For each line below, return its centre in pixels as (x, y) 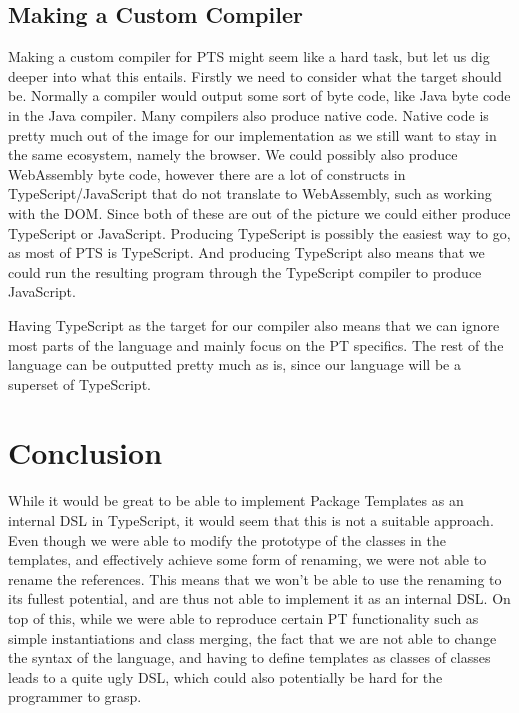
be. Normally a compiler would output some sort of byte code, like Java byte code (259, 95)
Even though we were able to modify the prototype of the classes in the (227, 539)
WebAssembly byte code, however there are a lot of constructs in (207, 173)
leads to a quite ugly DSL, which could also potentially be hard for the (225, 676)
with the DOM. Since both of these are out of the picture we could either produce (259, 212)
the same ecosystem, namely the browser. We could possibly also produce (233, 154)
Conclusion (85, 452)
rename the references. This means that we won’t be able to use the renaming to (255, 578)
